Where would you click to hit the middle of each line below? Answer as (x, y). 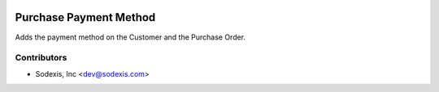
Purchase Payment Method (85, 17)
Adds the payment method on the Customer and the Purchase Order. (130, 37)
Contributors (41, 58)
